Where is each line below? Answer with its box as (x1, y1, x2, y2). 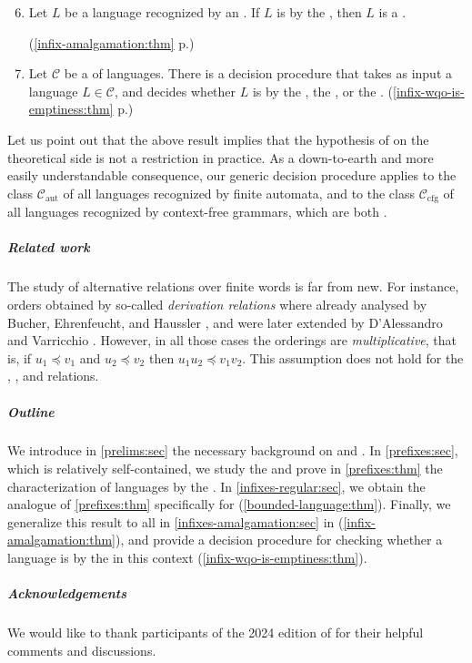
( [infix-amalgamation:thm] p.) (28, 33, 195, 52)
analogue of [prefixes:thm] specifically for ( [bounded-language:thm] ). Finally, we (7, 495, 451, 514)
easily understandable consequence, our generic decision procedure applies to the (7, 166, 457, 185)
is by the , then (276, 3, 362, 21)
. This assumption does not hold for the (242, 348, 464, 367)
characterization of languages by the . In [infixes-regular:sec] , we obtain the (7, 476, 426, 495)
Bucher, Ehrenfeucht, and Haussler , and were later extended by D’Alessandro (7, 312, 443, 331)
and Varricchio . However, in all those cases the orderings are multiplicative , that (7, 331, 457, 350)
